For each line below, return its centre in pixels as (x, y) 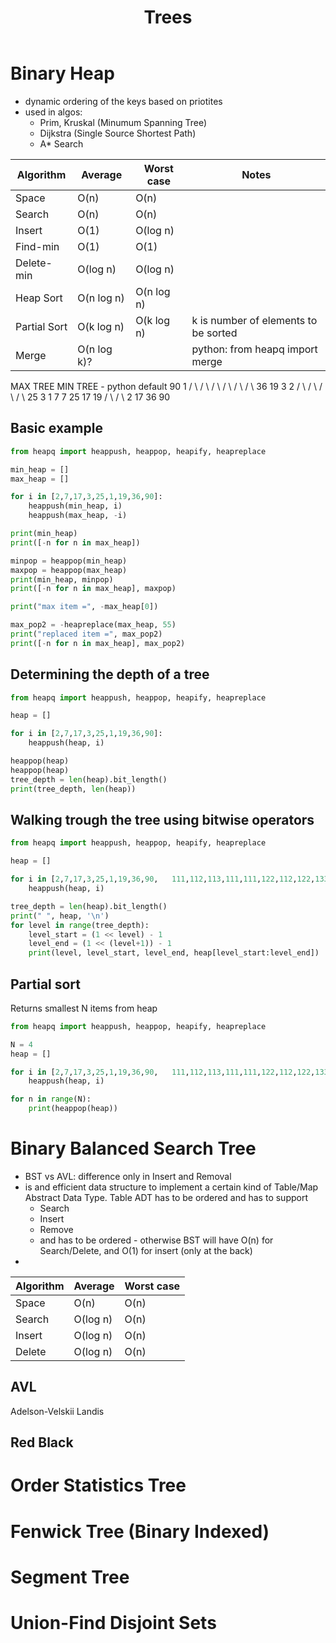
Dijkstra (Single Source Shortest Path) (118, 133)
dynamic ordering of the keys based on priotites (123, 101)
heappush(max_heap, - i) (78, 516)
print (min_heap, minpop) (62, 579)
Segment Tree (70, 1577)
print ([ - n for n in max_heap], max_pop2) (98, 643)
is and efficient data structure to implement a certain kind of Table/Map (171, 1187)
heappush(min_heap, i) (75, 506)
